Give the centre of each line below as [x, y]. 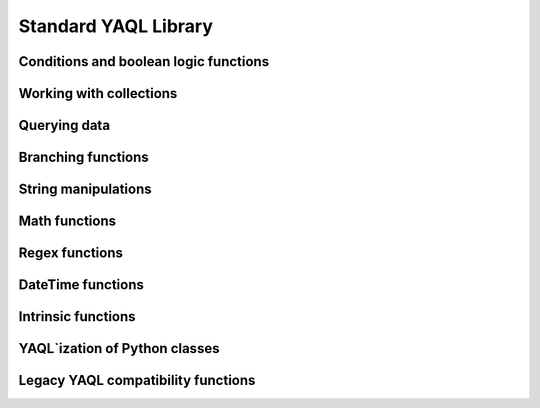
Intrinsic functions [77, 316]
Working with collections [98, 93]
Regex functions [71, 253]
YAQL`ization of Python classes [119, 348]
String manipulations [85, 189]
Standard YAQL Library [116, 26]
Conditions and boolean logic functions [144, 61]
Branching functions [83, 157]
